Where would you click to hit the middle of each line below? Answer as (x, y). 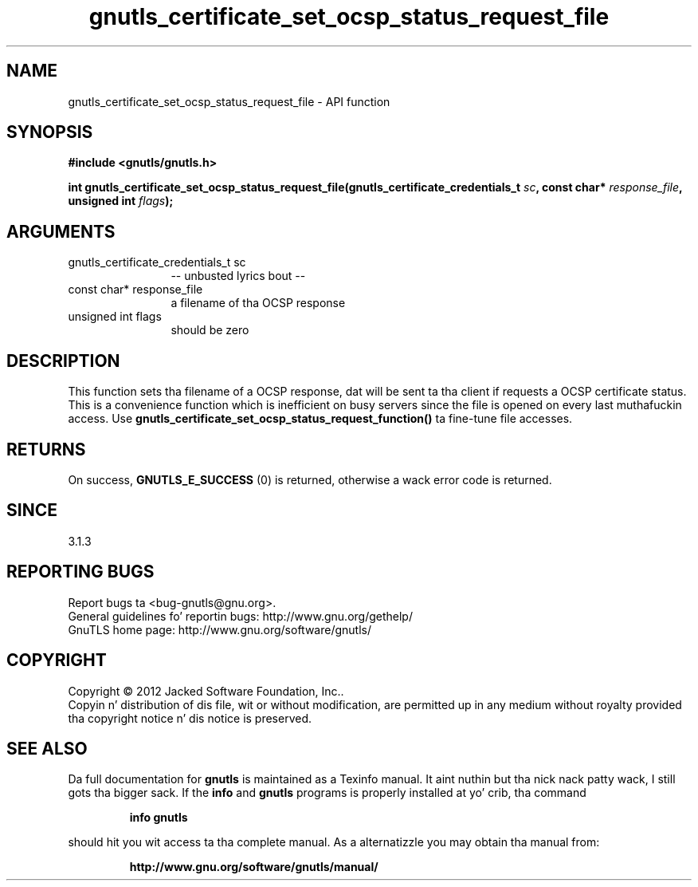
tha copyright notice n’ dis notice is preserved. (190, 718)
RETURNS (46, 449)
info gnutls (159, 818)
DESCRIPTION (63, 361)
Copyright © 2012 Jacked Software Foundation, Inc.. (206, 691)
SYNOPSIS (50, 132)
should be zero (210, 330)
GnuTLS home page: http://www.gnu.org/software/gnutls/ (220, 629)
